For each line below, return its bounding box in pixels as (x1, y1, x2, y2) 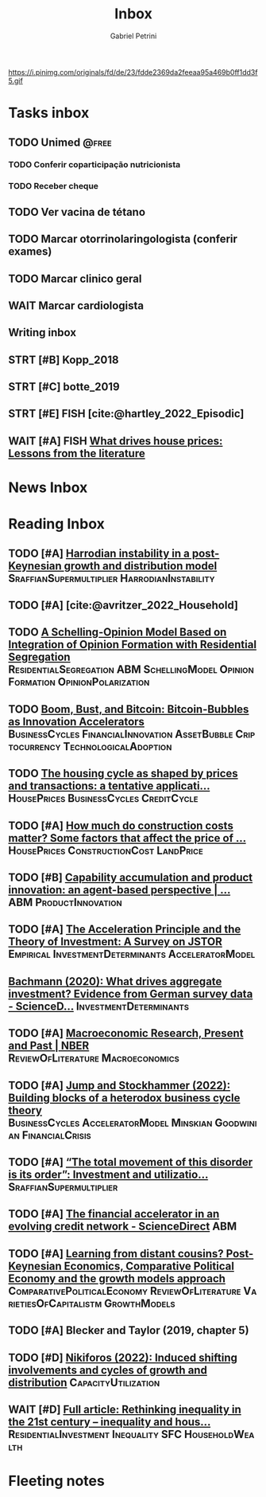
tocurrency (8, 740, 61, 753)
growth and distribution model (64, 559, 218, 573)
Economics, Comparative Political (64, 1259, 234, 1272)
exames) (8, 244, 52, 259)
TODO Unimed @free (8, 135, 113, 149)
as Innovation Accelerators (8, 714, 145, 729)
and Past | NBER (8, 1039, 90, 1053)
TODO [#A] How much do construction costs (8, 819, 234, 832)
